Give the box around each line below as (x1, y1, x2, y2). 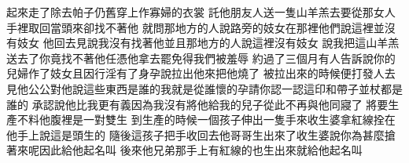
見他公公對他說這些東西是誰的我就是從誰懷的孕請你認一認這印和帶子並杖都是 (6, 80, 403, 96)
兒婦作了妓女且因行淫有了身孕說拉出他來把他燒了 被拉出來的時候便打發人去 (6, 65, 396, 81)
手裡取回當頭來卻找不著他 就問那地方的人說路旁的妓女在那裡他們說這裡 (6, 19, 374, 35)
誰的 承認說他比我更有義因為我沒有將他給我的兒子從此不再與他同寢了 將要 (6, 96, 389, 112)
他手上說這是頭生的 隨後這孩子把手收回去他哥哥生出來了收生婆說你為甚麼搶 (6, 126, 396, 143)
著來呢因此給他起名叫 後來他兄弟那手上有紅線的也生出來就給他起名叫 (6, 142, 363, 158)
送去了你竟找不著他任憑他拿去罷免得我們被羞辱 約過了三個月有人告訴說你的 (6, 49, 396, 66)
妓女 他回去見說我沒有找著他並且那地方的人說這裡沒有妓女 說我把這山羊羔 (17, 34, 400, 51)
